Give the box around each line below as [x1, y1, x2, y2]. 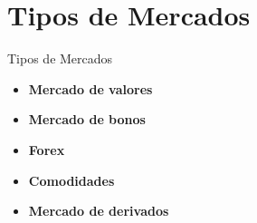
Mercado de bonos [28, 110, 146, 129]
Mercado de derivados [28, 201, 169, 220]
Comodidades [28, 170, 115, 189]
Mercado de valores [28, 79, 153, 98]
